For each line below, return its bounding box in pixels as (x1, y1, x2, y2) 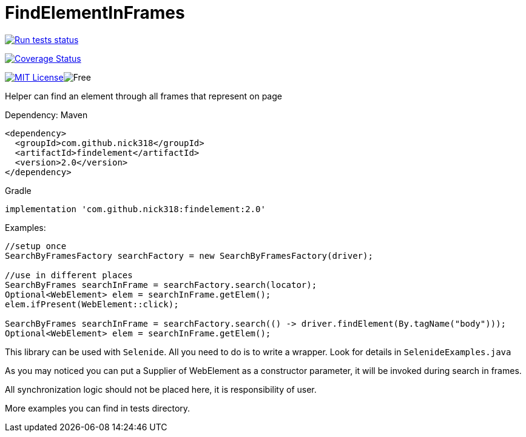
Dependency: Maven (5, 109, 88, 120)
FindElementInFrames (5, 2, 185, 23)
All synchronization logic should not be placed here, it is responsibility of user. (5, 384, 317, 395)
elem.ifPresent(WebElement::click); (5, 299, 179, 309)
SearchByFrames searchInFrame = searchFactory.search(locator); (5, 279, 317, 290)
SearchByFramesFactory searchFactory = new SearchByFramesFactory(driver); (5, 250, 373, 261)
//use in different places (5, 270, 133, 280)
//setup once (5, 241, 67, 251)
